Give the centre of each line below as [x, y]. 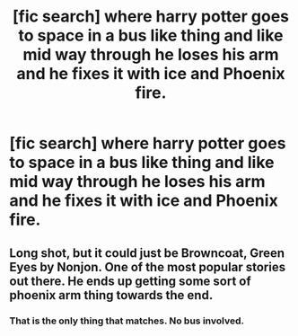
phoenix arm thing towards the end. [111, 295]
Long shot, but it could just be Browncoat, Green [147, 253]
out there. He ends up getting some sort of [130, 281]
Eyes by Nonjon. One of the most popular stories [147, 267]
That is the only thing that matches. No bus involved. [127, 321]
